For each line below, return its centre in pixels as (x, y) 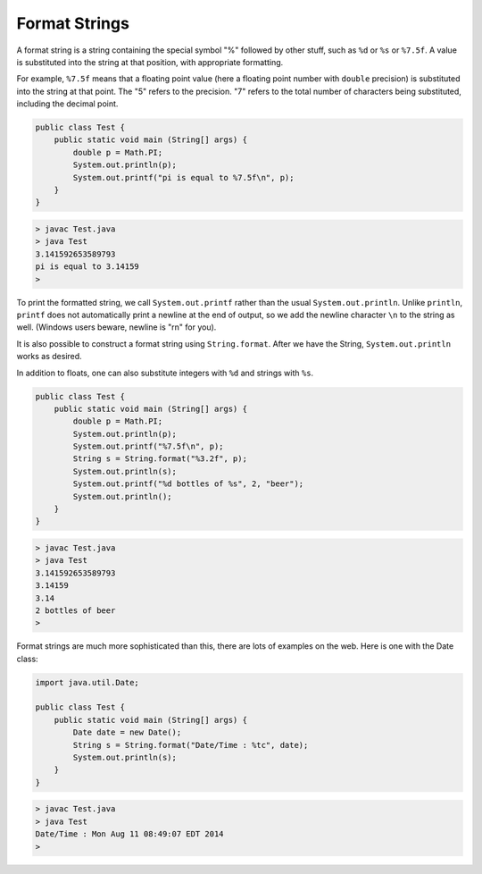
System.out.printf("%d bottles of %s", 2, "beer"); (188, 484)
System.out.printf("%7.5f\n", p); (148, 446)
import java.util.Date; (87, 682)
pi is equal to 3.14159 (87, 267)
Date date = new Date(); (127, 732)
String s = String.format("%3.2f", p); (160, 459)
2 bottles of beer (75, 610)
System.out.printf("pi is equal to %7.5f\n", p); (183, 177)
